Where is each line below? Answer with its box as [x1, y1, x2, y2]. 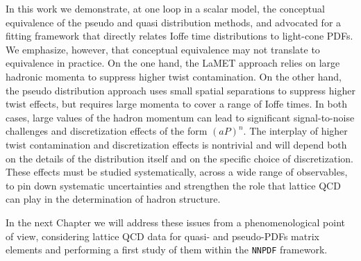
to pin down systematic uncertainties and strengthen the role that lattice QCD [6, 178, 341, 192]
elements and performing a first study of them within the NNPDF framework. [6, 242, 328, 257]
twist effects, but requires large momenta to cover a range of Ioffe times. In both [6, 96, 347, 111]
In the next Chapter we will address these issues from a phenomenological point [6, 214, 345, 229]
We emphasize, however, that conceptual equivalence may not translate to [6, 42, 320, 56]
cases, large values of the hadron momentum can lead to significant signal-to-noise [6, 110, 355, 124]
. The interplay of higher [243, 124, 348, 138]
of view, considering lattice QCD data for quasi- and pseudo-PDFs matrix [6, 228, 319, 243]
